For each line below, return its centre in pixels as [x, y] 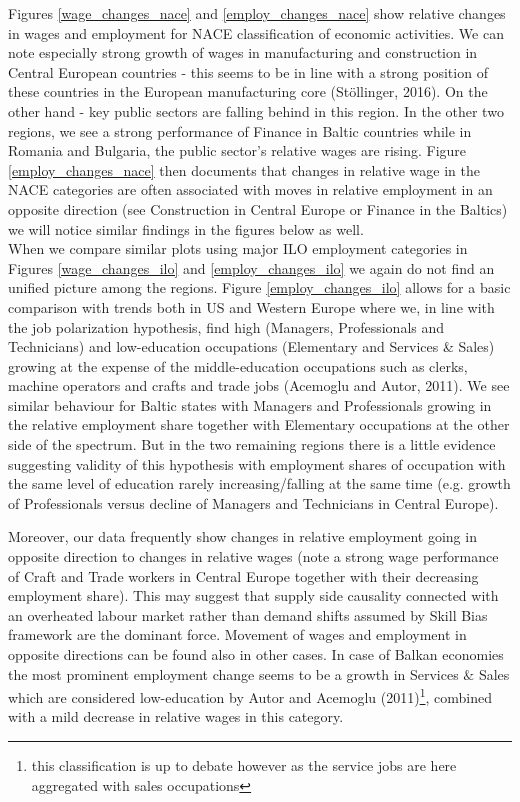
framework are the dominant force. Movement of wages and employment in [237, 634]
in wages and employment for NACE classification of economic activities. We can [256, 32]
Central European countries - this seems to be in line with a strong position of [248, 71]
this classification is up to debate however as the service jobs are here [244, 765]
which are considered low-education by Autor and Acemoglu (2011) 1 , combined [250, 695]
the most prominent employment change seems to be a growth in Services [233, 673]
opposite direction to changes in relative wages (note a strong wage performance [253, 556]
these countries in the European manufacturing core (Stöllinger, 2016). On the [248, 91]
